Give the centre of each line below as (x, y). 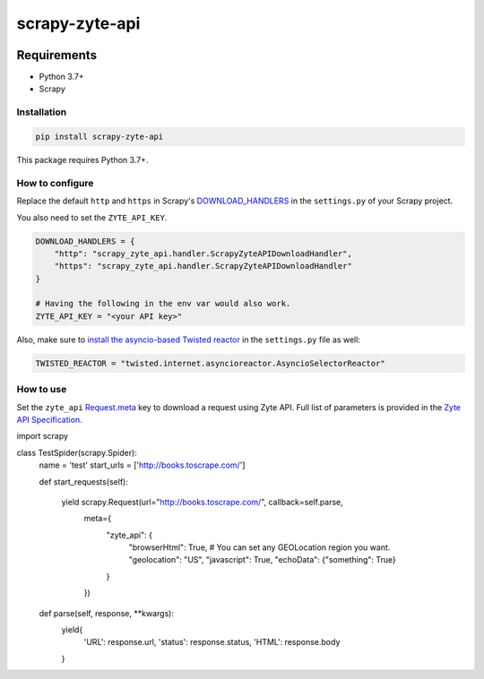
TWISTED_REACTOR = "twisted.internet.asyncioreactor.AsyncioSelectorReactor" (210, 363)
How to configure (55, 183)
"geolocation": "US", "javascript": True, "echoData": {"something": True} (262, 560)
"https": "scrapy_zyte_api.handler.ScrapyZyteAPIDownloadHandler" (203, 266)
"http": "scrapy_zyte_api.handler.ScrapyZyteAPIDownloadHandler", (203, 254)
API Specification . (49, 419)
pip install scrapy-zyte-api (99, 137)
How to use (42, 390)
